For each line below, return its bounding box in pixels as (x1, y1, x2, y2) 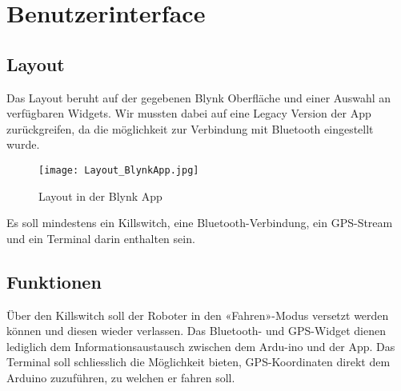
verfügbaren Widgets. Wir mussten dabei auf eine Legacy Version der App (6, 105, 371, 122)
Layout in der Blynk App (38, 187, 162, 204)
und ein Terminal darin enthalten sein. (6, 229, 195, 246)
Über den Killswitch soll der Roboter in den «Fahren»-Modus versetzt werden (6, 306, 389, 323)
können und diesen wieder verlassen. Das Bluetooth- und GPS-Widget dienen (6, 322, 386, 339)
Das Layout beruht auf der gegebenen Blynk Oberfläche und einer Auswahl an (6, 89, 391, 106)
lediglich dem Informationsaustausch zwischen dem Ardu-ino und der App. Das (6, 337, 395, 354)
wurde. (6, 136, 40, 153)
